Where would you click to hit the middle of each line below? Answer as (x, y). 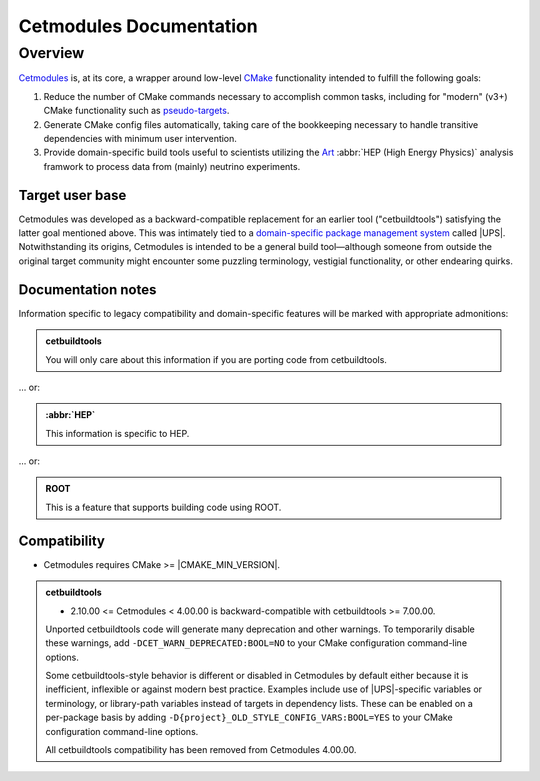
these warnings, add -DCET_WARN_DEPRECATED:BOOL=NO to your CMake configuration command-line (256, 643)
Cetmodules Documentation (138, 26)
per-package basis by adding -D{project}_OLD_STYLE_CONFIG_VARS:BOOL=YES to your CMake (249, 717)
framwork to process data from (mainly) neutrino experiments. (172, 166)
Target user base (72, 195)
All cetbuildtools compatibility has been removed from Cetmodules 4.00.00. (201, 750)
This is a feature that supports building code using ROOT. (163, 507)
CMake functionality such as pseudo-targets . (136, 111)
